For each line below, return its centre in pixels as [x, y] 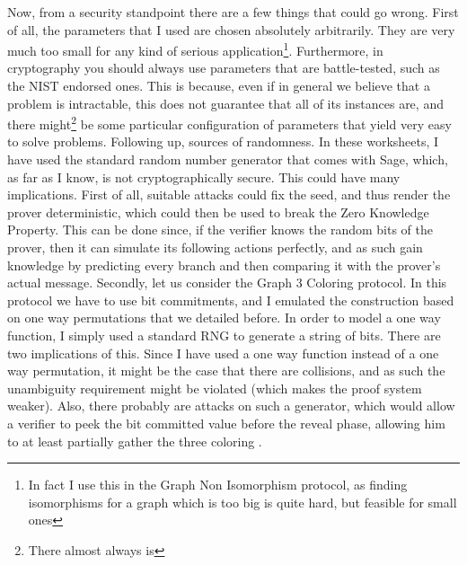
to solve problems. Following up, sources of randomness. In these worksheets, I [223, 141]
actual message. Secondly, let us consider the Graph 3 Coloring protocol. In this [227, 282]
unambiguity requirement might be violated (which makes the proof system [215, 388]
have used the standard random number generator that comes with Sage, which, [228, 159]
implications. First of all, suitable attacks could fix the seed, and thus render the [229, 194]
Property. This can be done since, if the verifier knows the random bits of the [220, 230]
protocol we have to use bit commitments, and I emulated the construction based [231, 300]
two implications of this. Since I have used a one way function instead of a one [223, 353]
